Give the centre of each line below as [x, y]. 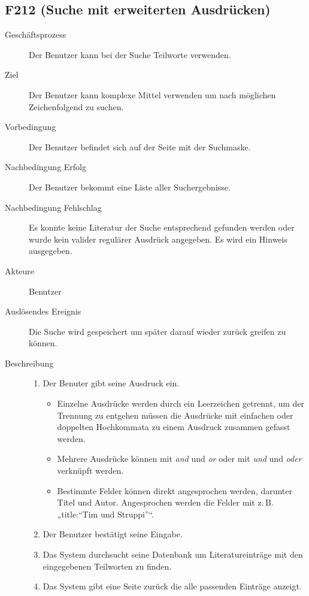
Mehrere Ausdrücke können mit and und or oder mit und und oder [179, 459]
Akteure [20, 270]
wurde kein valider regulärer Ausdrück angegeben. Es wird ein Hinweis [158, 239]
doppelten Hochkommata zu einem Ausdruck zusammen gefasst [174, 427]
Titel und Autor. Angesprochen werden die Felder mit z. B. [165, 502]
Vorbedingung [31, 127]
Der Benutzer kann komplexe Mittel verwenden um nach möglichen [152, 94]
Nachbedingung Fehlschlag [53, 207]
